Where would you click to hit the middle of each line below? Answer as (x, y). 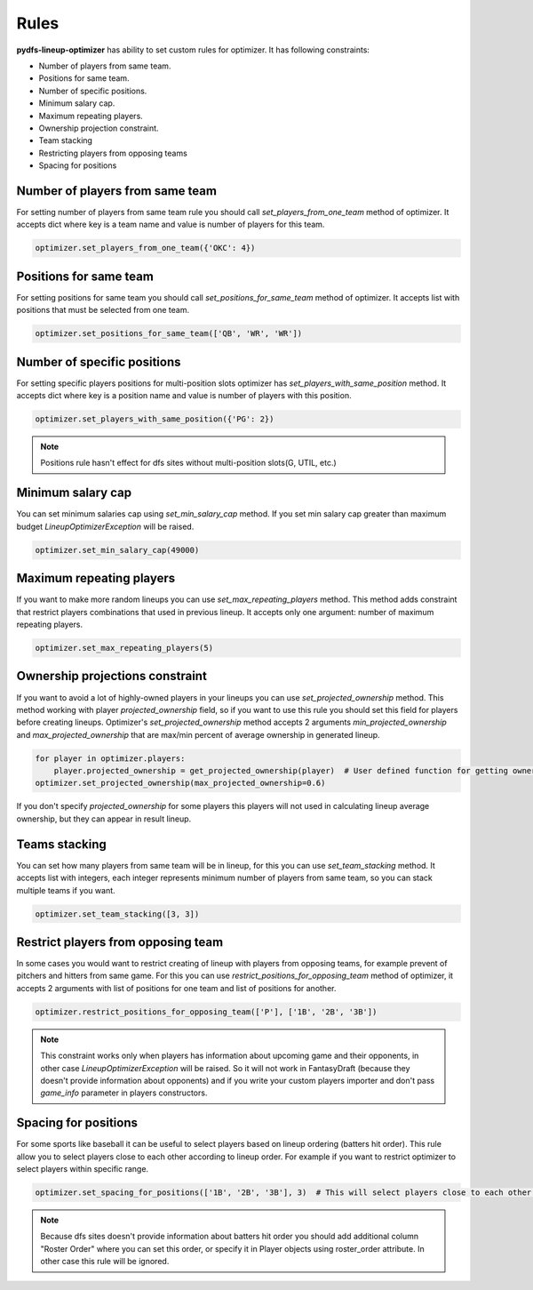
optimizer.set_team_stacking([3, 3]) (117, 914)
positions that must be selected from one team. (103, 310)
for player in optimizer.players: (110, 758)
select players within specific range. (83, 1169)
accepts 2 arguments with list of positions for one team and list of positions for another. (176, 988)
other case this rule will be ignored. (105, 1262)
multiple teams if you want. (66, 890)
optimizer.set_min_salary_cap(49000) (117, 550)
